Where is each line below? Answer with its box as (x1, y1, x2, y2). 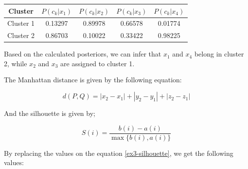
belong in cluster (194, 49, 244, 59)
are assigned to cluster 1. (60, 58, 135, 68)
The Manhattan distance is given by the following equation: (4, 75, 182, 85)
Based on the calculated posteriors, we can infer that (4, 49, 161, 59)
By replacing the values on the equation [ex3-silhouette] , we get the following (4, 148, 233, 158)
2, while (4, 58, 27, 68)
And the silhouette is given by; (4, 108, 95, 118)
